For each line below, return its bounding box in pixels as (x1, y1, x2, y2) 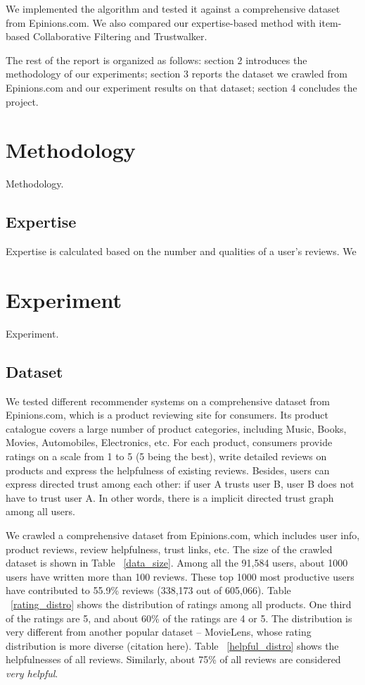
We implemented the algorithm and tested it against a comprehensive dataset (6, 1, 340, 16)
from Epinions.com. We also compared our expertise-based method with (6, 15, 316, 30)
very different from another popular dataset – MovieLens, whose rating (6, 624, 312, 639)
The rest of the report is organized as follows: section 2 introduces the (6, 52, 307, 67)
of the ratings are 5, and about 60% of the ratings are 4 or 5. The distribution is (6, 610, 352, 625)
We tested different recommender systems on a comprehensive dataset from (6, 393, 331, 408)
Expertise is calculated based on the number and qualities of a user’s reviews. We (6, 244, 357, 259)
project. (6, 94, 39, 109)
